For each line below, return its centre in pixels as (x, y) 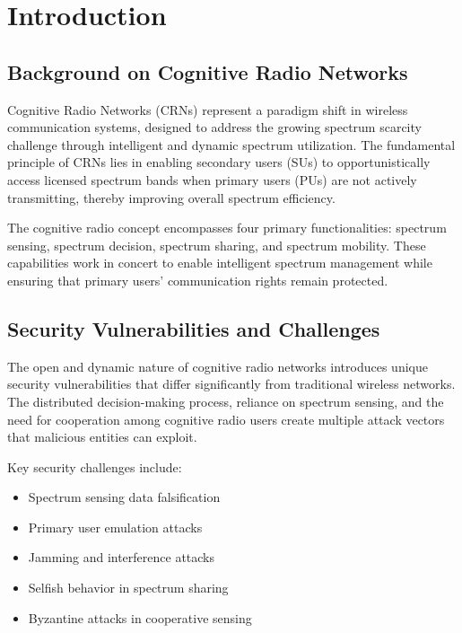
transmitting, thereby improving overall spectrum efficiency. (171, 197)
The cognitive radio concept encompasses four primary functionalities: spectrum (227, 228)
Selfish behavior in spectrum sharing (128, 588)
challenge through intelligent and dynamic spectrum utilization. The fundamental (231, 144)
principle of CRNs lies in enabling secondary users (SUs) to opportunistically (219, 162)
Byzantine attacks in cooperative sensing (140, 617)
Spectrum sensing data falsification (124, 497)
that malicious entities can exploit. (102, 437)
